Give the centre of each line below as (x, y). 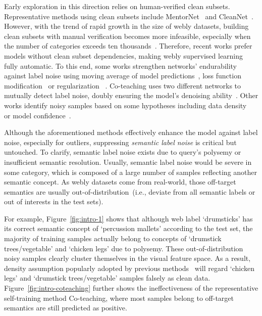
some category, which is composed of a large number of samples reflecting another (131, 172)
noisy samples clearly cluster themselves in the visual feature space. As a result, (127, 258)
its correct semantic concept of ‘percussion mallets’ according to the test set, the (128, 228)
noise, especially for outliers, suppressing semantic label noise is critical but (120, 142)
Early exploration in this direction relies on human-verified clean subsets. (117, 6)
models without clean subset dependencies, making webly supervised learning (124, 55)
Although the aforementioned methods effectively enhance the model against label (131, 132)
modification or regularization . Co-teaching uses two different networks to (123, 85)
